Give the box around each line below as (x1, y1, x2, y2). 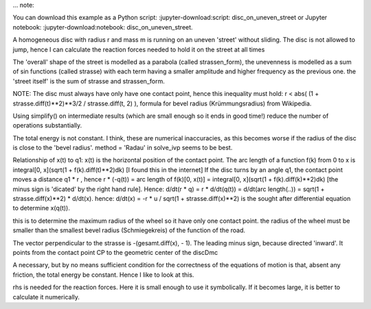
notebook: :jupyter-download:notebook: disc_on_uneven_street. (12, 23, 193, 31)
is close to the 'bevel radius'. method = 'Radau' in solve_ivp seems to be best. (12, 144, 233, 152)
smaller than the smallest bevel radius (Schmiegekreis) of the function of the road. (12, 226, 246, 234)
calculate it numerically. (12, 293, 80, 301)
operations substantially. (12, 121, 82, 129)
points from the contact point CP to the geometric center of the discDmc (12, 248, 218, 256)
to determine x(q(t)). (12, 204, 70, 212)
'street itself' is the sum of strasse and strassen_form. (12, 77, 165, 85)
